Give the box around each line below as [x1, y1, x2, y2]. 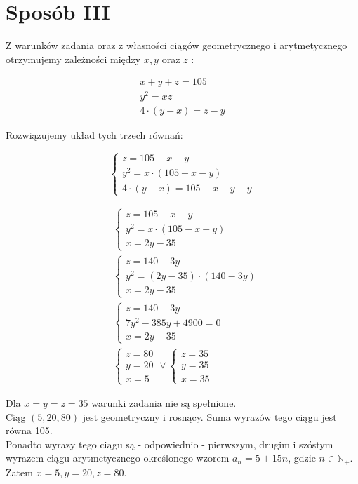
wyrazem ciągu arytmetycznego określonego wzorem [6, 450, 230, 465]
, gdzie [288, 450, 316, 465]
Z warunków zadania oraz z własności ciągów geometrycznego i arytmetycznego [6, 38, 347, 53]
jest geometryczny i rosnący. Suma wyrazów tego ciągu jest [82, 409, 337, 424]
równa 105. [6, 423, 53, 438]
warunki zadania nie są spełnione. [91, 396, 237, 410]
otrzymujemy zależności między [6, 51, 141, 66]
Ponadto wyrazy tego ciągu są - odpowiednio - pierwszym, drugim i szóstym [6, 436, 333, 451]
